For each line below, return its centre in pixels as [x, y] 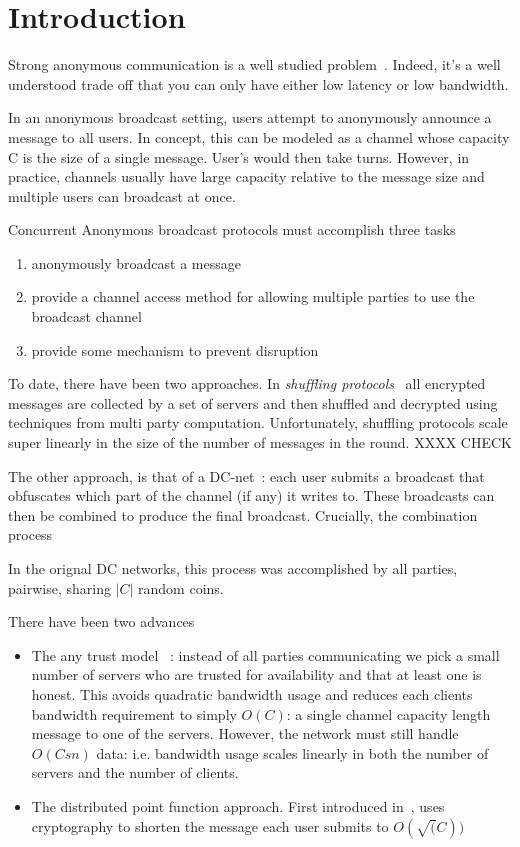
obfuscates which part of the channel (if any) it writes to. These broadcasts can [251, 495]
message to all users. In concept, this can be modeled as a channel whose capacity [259, 136]
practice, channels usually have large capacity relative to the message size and [246, 176]
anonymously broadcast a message [136, 262]
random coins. [181, 587]
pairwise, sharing [59, 587]
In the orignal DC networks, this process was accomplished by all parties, [233, 568]
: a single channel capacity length [388, 713]
